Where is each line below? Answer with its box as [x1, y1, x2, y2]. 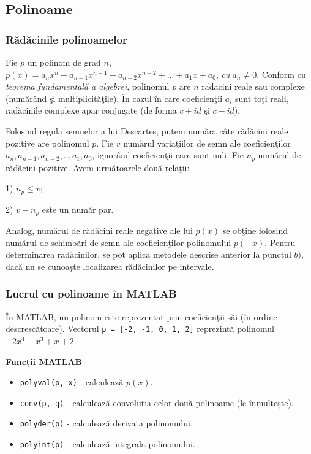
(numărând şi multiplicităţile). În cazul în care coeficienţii [6, 91, 223, 104]
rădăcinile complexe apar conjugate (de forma [6, 104, 177, 117]
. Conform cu [257, 67, 306, 80]
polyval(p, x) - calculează [20, 375, 124, 388]
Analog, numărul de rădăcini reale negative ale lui [6, 224, 193, 237]
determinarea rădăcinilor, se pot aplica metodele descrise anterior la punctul [6, 248, 291, 261]
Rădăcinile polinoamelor [6, 31, 127, 47]
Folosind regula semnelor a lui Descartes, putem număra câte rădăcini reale [6, 124, 288, 137]
